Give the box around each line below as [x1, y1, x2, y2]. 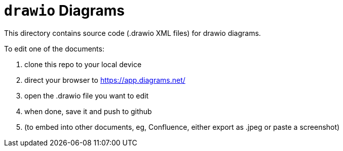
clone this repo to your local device [24, 60, 142, 69]
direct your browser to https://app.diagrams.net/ [24, 75, 185, 84]
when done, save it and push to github [24, 107, 152, 116]
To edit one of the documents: [4, 44, 104, 53]
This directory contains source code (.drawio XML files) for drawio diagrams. [4, 28, 261, 37]
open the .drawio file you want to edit [24, 91, 149, 100]
